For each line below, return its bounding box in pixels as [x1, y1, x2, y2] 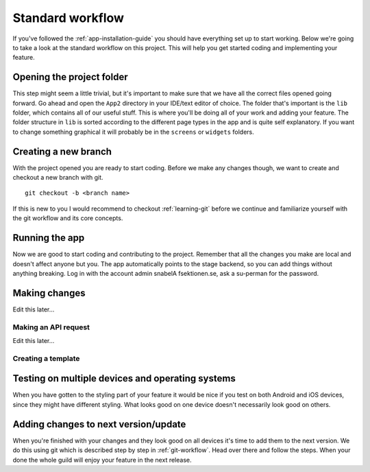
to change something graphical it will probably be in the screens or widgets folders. [12, 128, 255, 136]
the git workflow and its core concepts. [12, 214, 123, 222]
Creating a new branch [12, 145, 112, 157]
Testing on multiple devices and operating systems [12, 373, 236, 384]
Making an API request [12, 322, 90, 332]
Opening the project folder [12, 71, 128, 83]
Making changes [12, 287, 86, 298]
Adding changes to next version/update [12, 418, 186, 430]
